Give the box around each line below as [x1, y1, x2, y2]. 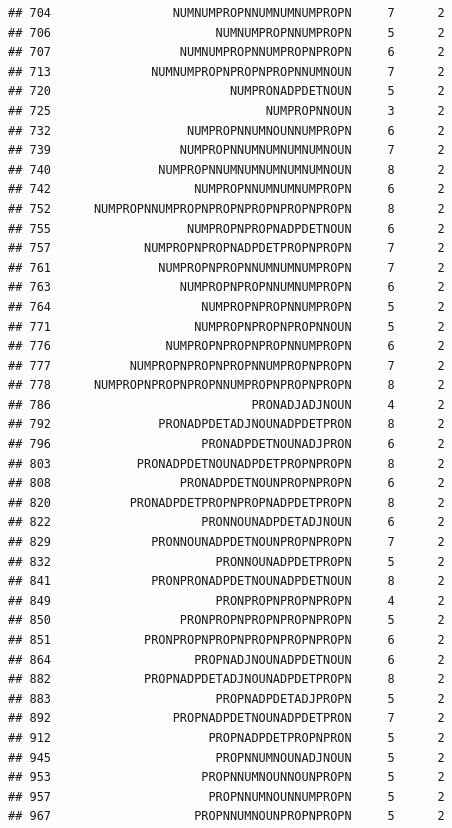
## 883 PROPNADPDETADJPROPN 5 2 [8, 691, 445, 706]
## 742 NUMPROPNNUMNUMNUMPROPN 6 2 [8, 182, 445, 197]
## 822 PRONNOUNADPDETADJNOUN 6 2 [8, 515, 445, 530]
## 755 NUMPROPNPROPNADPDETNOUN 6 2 [8, 221, 445, 236]
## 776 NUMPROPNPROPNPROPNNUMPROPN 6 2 [8, 339, 445, 354]
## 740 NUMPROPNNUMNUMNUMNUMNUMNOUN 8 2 [8, 162, 445, 177]
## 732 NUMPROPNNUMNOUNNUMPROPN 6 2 [8, 123, 445, 138]
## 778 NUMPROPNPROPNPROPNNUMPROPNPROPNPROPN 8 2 [8, 378, 445, 393]
